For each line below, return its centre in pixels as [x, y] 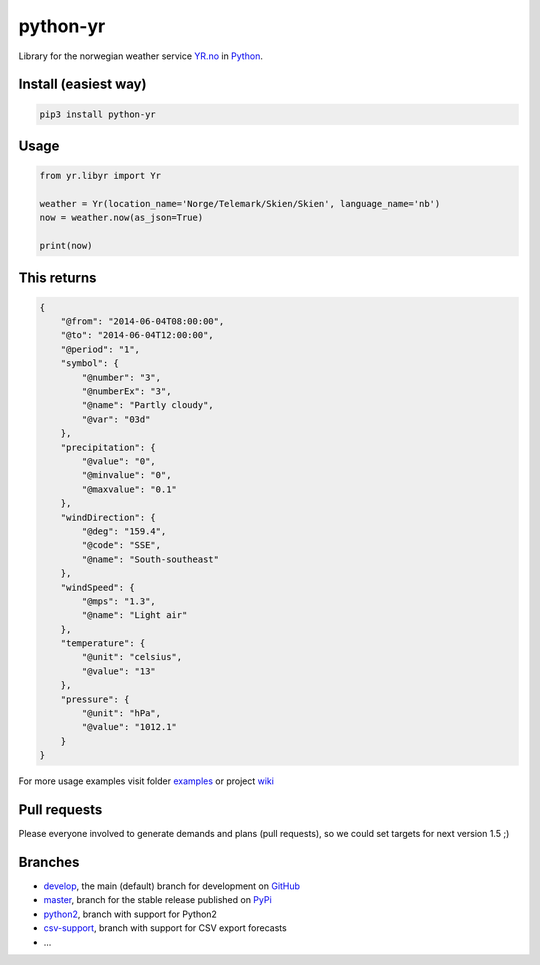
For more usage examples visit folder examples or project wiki [146, 781]
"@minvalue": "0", [126, 475]
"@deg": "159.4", [124, 531]
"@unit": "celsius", [132, 657]
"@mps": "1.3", [119, 601]
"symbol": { [90, 363]
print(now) [66, 246]
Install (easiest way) [82, 84]
